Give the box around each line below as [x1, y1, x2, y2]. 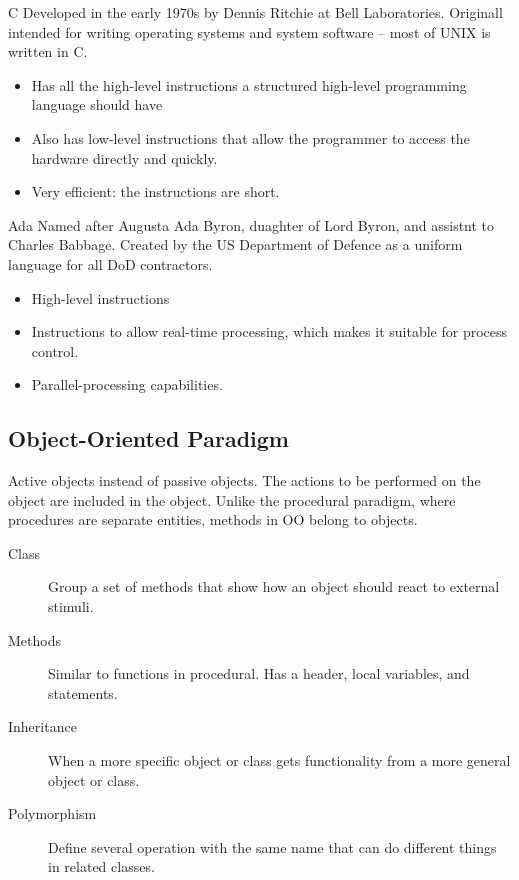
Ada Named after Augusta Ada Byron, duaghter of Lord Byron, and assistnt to [8, 214, 495, 235]
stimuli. [48, 596, 94, 617]
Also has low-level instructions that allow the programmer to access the [31, 127, 470, 148]
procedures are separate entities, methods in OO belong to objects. [8, 509, 418, 530]
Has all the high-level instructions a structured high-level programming [31, 74, 467, 95]
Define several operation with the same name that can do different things [48, 836, 497, 857]
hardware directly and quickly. [31, 147, 218, 168]
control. [31, 340, 79, 361]
